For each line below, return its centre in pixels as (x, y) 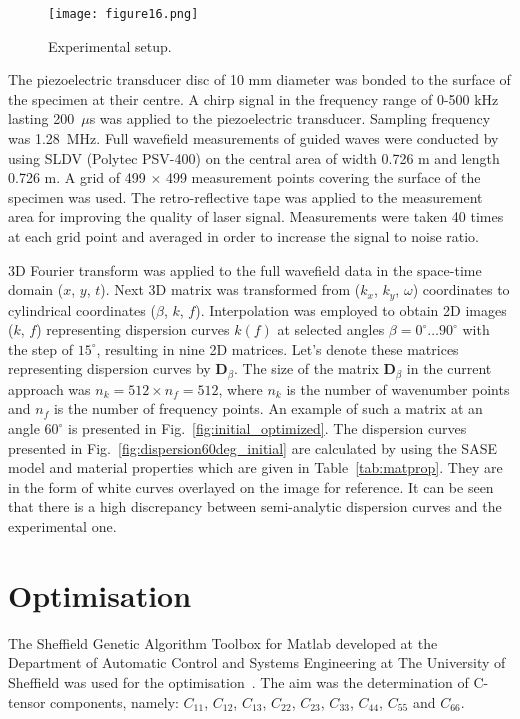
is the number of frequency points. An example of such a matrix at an (268, 408)
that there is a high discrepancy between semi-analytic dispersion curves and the (255, 506)
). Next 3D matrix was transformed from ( (230, 289)
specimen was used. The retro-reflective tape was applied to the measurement (245, 196)
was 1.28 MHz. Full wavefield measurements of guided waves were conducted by (253, 138)
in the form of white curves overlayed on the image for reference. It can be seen (251, 486)
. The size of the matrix (306, 368)
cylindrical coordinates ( (82, 309)
